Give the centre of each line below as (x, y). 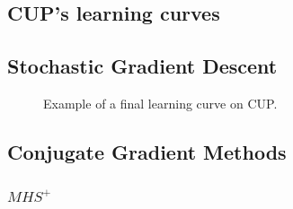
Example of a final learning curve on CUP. (160, 103)
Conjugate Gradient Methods (147, 151)
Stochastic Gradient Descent (142, 66)
